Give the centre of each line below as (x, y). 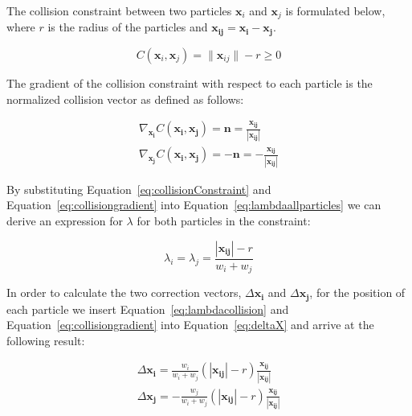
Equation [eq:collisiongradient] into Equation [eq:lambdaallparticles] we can (194, 205)
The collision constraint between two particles (119, 10)
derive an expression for (65, 220)
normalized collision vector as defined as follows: (125, 99)
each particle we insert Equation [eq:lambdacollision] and (148, 309)
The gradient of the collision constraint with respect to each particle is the (190, 82)
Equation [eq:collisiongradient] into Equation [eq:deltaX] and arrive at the (190, 325)
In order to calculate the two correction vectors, (124, 292)
